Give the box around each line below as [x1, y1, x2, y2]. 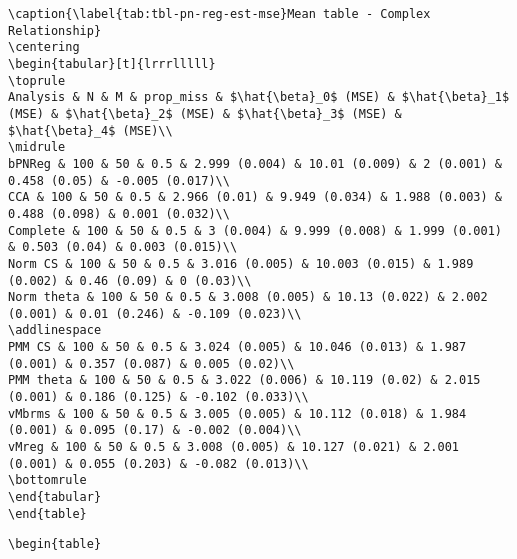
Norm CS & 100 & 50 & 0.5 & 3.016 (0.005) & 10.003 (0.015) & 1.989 [8, 256, 474, 271]
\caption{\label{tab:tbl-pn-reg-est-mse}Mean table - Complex [8, 7, 431, 21]
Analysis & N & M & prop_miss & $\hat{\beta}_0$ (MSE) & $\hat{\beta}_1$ [8, 90, 510, 105]
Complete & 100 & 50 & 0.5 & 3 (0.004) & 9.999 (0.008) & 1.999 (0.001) [8, 223, 502, 238]
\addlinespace [8, 323, 102, 338]
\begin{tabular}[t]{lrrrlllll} [8, 56, 216, 71]
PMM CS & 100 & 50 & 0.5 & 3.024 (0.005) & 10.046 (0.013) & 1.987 [8, 340, 467, 355]
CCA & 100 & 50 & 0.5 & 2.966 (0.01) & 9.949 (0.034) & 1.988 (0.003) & [8, 190, 502, 205]
